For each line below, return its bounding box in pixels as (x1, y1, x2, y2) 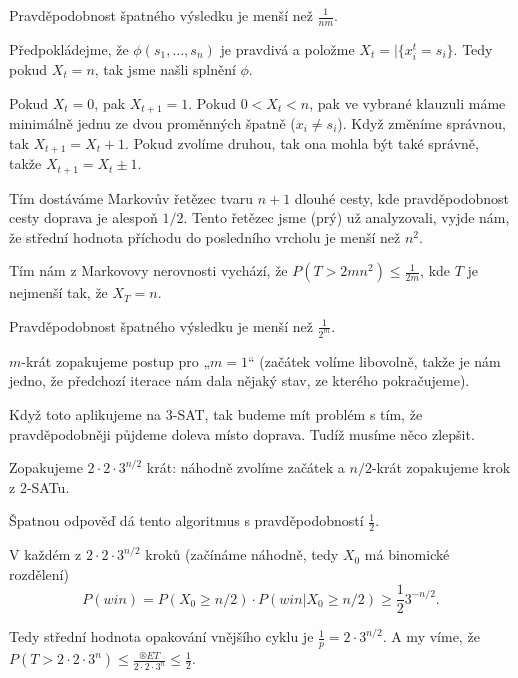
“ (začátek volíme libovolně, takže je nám (248, 350, 501, 371)
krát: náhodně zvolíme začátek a (146, 457, 345, 478)
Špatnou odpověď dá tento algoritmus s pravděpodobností (9, 510, 364, 531)
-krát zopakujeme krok (371, 457, 511, 478)
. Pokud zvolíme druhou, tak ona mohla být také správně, (125, 132, 479, 153)
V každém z (9, 544, 82, 565)
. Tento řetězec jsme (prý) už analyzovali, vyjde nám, (183, 207, 510, 228)
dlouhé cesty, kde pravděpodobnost (294, 187, 509, 208)
